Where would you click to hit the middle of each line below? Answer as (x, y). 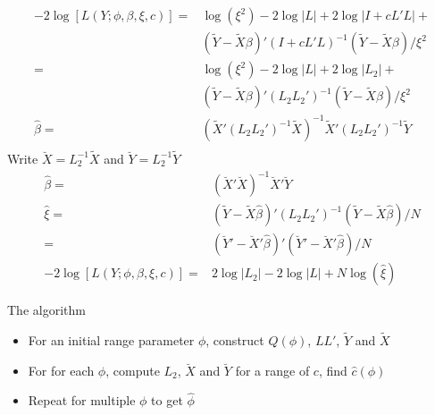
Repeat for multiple (82, 400)
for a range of (272, 370)
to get (167, 400)
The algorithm (46, 310)
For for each (61, 370)
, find (333, 370)
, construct (235, 339)
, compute (133, 370)
